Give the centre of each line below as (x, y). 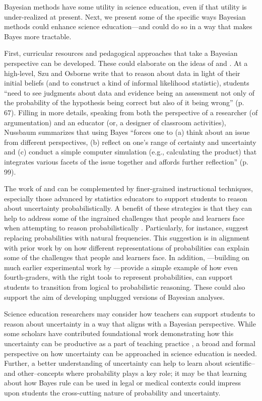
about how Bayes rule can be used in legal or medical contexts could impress (123, 383)
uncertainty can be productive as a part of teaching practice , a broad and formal (130, 343)
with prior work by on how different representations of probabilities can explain (127, 247)
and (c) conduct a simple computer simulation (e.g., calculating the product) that (130, 152)
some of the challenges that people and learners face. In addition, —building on (127, 257)
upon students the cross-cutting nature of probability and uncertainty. (112, 392)
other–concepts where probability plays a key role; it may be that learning (132, 373)
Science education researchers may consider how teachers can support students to (130, 314)
